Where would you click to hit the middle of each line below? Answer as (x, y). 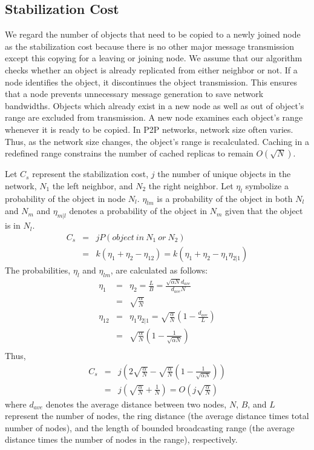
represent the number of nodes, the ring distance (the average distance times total (157, 416)
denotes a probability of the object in (138, 211)
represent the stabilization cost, (90, 174)
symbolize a (267, 185)
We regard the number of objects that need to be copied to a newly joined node (153, 34)
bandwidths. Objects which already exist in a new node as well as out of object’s (155, 105)
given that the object (264, 211)
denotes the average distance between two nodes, (136, 404)
